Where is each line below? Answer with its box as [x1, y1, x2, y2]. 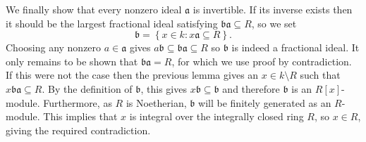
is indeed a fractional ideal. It [231, 40, 360, 55]
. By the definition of [42, 81, 133, 96]
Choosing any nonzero [6, 40, 102, 55]
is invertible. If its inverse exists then [193, 2, 353, 16]
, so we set [251, 15, 297, 30]
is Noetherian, [126, 95, 187, 110]
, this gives [140, 81, 187, 96]
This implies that [43, 109, 118, 124]
